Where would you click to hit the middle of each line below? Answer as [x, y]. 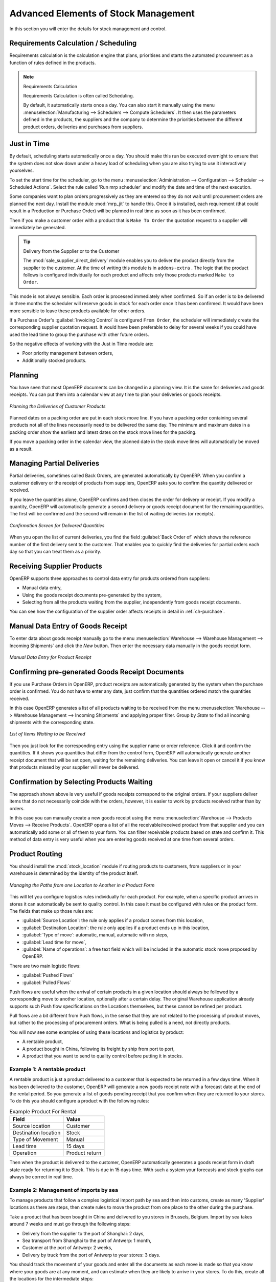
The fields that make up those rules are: [51, 911]
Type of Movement [35, 1139]
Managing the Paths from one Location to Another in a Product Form [82, 885]
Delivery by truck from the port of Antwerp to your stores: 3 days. [91, 1255]
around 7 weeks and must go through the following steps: [70, 1224]
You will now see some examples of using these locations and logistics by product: [97, 1032]
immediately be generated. [38, 227]
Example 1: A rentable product [48, 1069]
